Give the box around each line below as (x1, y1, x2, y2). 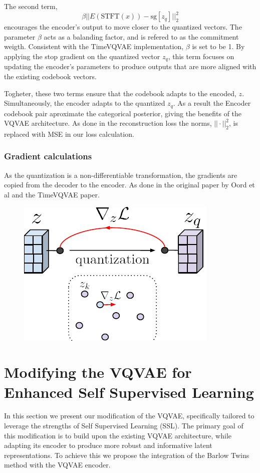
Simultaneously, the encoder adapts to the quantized (4, 98, 165, 108)
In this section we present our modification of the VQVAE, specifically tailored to (4, 410, 254, 421)
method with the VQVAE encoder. (4, 459, 111, 470)
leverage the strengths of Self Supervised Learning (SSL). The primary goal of (4, 420, 243, 431)
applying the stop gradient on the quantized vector (4, 51, 160, 61)
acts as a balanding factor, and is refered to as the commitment (44, 31, 239, 42)
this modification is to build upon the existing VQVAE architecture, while (4, 430, 231, 440)
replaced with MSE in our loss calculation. (4, 128, 134, 139)
